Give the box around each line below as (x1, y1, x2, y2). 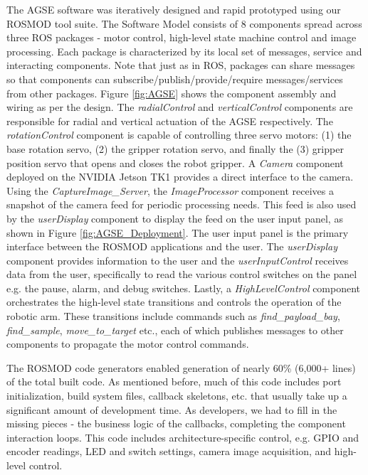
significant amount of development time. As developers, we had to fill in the (6, 402, 337, 417)
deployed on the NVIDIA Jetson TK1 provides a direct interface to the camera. (6, 169, 354, 184)
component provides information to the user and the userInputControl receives (6, 252, 349, 267)
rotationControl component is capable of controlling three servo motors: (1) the (6, 127, 352, 142)
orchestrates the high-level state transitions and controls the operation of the (6, 294, 342, 309)
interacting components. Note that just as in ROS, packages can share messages (6, 58, 355, 73)
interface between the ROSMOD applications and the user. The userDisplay (6, 239, 338, 254)
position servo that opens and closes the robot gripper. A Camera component (6, 155, 344, 170)
